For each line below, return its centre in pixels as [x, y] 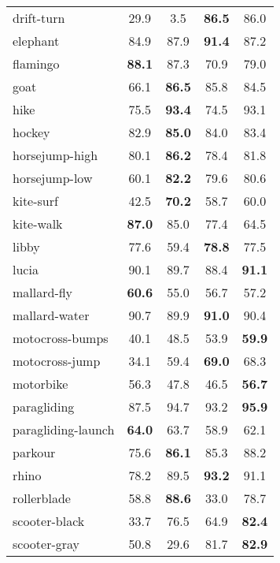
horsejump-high [55, 155]
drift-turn [39, 18]
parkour [34, 452]
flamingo [36, 63]
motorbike [41, 384]
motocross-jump [57, 361]
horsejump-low [53, 178]
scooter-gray [46, 544]
